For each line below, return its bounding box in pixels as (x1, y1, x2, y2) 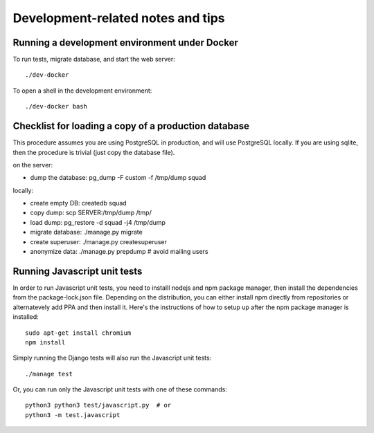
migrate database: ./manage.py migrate (30, 228, 143, 237)
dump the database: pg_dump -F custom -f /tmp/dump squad (30, 174, 206, 182)
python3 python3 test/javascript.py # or (25, 401, 172, 409)
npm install (25, 338, 66, 346)
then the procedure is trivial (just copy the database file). (12, 148, 175, 156)
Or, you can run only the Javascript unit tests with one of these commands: (12, 385, 228, 394)
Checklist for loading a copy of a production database (12, 120, 249, 132)
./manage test (25, 370, 73, 378)
